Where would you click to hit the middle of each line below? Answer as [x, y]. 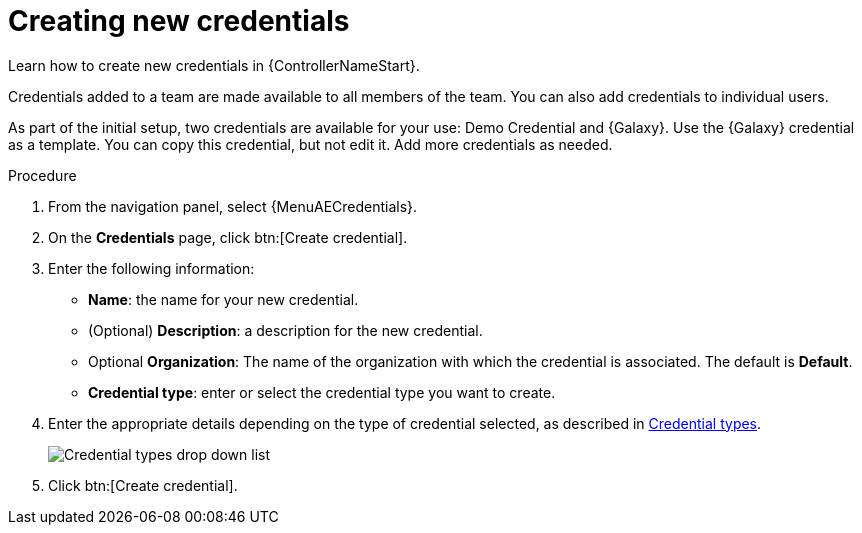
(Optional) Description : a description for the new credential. [285, 330]
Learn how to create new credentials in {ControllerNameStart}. [214, 65]
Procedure [42, 175]
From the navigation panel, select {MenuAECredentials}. [233, 206]
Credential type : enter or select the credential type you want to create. [322, 392]
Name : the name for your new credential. [223, 299]
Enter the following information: [151, 268]
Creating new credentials [179, 21]
